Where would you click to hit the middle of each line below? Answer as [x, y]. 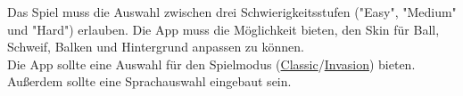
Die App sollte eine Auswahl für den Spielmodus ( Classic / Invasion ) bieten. [211, 64]
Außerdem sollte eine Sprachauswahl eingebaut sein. [149, 81]
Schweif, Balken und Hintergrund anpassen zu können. [156, 47]
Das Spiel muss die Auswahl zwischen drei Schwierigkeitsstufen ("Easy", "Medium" [232, 12]
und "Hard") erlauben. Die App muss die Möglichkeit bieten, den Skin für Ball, [223, 29]
